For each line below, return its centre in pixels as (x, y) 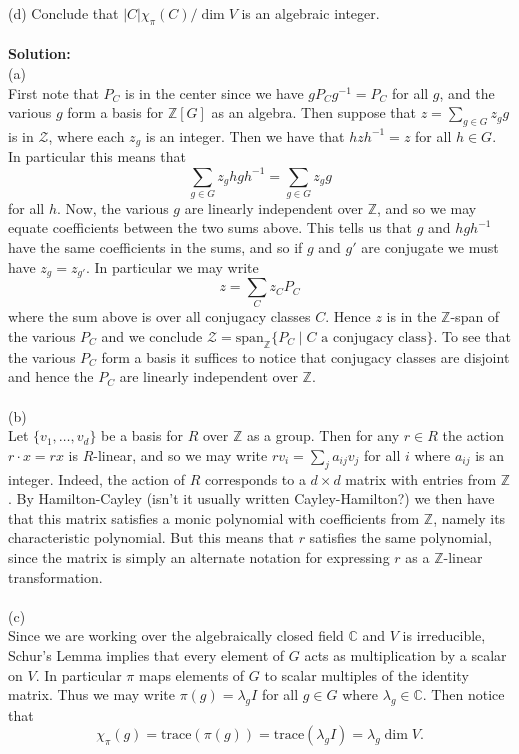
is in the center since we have (214, 92)
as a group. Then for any (323, 435)
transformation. (55, 576)
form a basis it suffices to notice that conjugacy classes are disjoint (305, 356)
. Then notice (463, 694)
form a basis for (115, 112)
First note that (53, 92)
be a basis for (142, 435)
